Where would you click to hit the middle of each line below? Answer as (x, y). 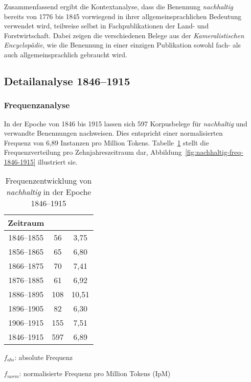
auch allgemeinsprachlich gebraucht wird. (66, 54)
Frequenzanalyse (37, 105)
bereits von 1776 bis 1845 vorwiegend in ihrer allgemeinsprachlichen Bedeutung (123, 16)
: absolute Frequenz (44, 357)
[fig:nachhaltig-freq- (214, 152)
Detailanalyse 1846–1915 (67, 81)
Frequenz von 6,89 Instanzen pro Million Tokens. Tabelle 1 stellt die (106, 142)
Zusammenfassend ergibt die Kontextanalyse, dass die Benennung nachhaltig (119, 6)
